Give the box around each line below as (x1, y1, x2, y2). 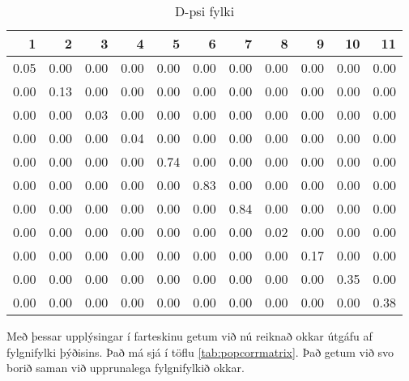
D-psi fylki (174, 2, 235, 20)
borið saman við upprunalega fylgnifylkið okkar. (6, 359, 245, 376)
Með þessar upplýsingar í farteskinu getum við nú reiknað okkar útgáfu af (6, 328, 373, 344)
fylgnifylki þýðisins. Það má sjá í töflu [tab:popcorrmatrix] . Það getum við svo (6, 343, 394, 360)
